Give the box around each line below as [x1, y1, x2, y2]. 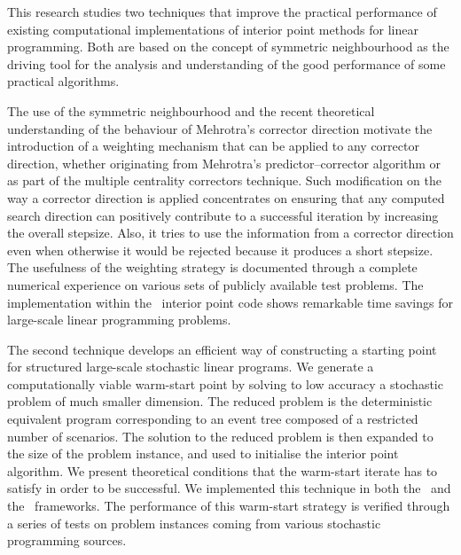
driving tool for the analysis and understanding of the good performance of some [7, 54, 446, 73]
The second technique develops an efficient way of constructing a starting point [7, 340, 437, 358]
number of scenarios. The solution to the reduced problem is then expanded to [7, 426, 434, 445]
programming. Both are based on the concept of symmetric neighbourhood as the [7, 37, 449, 56]
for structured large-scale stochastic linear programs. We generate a [7, 357, 374, 376]
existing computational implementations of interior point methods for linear [7, 20, 418, 38]
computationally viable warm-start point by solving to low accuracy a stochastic [7, 374, 443, 393]
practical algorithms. [7, 72, 120, 90]
